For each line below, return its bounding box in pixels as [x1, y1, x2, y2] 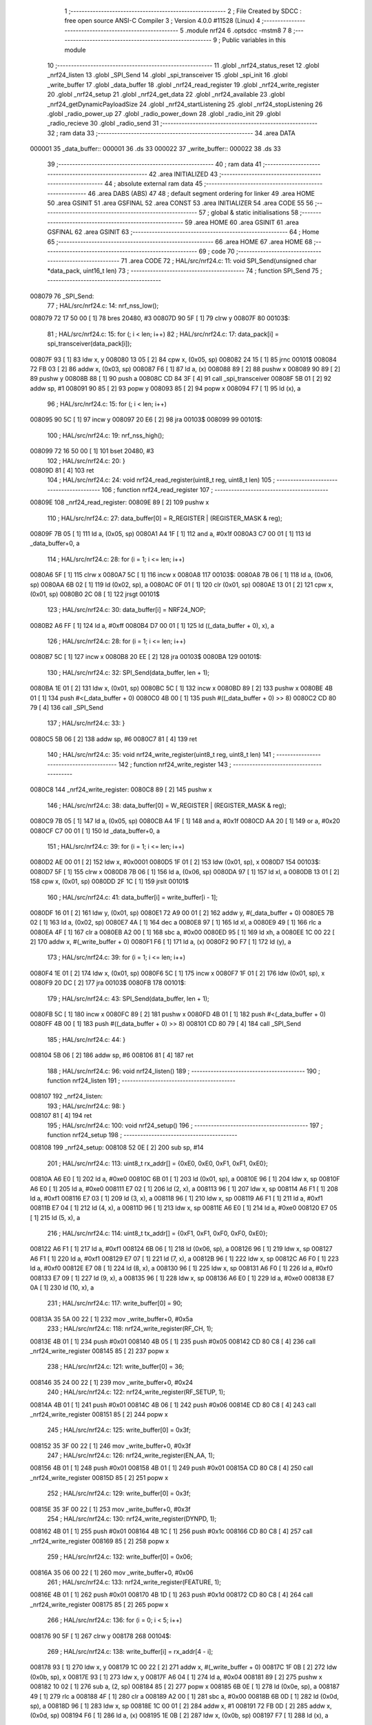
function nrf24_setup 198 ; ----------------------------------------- [47, 1130, 238, 1138]
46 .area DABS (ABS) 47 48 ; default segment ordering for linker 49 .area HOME [87, 189, 315, 197]
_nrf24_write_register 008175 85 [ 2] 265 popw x [30, 1600, 169, 1608]
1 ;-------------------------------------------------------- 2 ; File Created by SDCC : [64, 7, 302, 15]
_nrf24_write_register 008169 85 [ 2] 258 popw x [30, 1537, 169, 1545]
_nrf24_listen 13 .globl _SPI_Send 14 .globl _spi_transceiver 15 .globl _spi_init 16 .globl [47, 71, 289, 79]
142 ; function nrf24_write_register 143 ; [118, 760, 231, 769]
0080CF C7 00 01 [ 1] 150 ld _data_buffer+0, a [30, 827, 161, 835]
